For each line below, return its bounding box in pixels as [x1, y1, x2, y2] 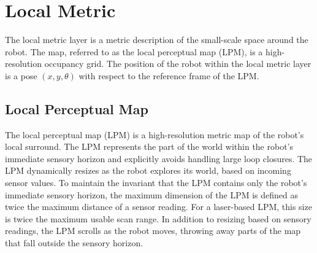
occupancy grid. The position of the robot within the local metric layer [44, 57, 311, 70]
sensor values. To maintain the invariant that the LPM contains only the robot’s [5, 176, 307, 189]
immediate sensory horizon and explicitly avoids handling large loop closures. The [5, 152, 313, 165]
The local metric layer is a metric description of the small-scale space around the [5, 33, 308, 46]
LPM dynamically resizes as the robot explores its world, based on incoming [5, 164, 291, 177]
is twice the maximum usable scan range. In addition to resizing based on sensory [5, 212, 311, 225]
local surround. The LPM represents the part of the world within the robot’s [5, 140, 294, 153]
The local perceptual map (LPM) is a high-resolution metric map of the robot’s [5, 128, 304, 141]
